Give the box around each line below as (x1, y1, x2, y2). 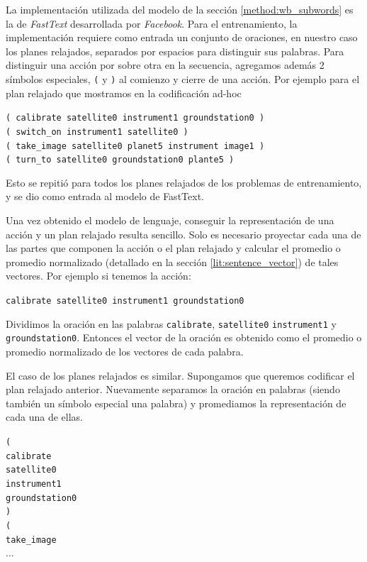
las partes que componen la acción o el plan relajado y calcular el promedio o (6, 241, 341, 255)
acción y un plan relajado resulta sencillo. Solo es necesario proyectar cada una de (6, 226, 361, 241)
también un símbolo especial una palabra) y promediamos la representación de (6, 395, 346, 410)
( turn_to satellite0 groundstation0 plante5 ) (6, 155, 235, 165)
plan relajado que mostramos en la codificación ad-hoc (6, 85, 242, 100)
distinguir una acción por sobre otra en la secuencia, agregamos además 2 (6, 57, 324, 72)
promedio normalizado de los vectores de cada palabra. (6, 343, 244, 358)
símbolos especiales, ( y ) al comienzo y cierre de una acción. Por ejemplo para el (6, 71, 360, 86)
